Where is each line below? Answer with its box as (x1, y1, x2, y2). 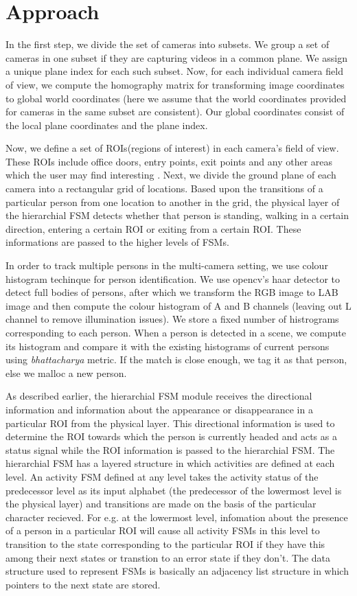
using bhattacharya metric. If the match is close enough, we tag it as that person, (5, 352, 347, 367)
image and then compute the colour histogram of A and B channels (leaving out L (5, 298, 352, 312)
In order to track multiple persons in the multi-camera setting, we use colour (5, 258, 328, 273)
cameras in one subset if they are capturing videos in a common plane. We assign (5, 50, 347, 65)
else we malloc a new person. (5, 365, 127, 380)
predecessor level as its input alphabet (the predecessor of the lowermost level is (5, 483, 342, 497)
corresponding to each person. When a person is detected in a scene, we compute (5, 325, 346, 339)
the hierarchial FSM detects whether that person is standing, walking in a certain (5, 208, 349, 222)
